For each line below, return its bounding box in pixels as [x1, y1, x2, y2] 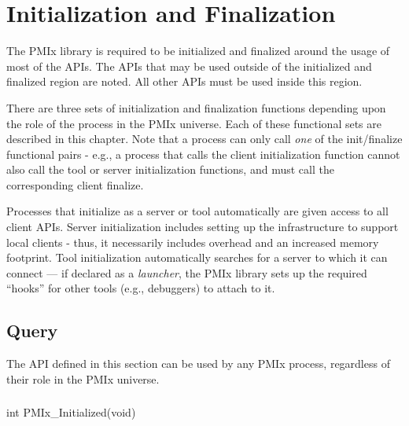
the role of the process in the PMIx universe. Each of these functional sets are [6, 115, 381, 131]
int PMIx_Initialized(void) [6, 404, 136, 420]
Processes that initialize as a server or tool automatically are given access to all [6, 203, 389, 219]
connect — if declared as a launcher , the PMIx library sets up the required [6, 264, 367, 281]
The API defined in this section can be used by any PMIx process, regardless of [6, 355, 390, 372]
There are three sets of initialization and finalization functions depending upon [6, 99, 386, 116]
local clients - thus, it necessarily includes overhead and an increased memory [6, 233, 379, 250]
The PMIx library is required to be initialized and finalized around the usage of [6, 42, 390, 59]
